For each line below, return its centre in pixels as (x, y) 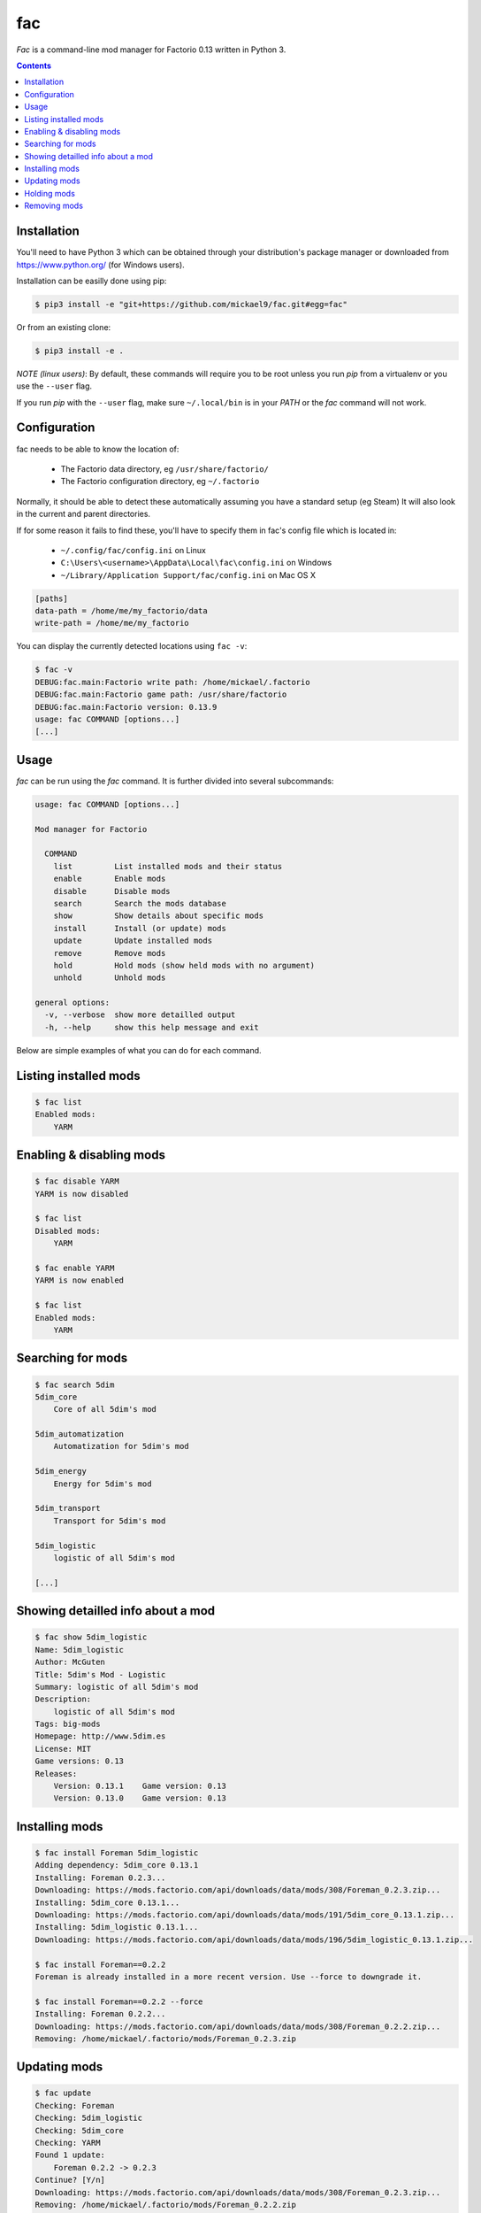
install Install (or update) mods (140, 928)
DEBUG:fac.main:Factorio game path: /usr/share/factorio (161, 694)
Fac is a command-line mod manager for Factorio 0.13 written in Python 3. (151, 50)
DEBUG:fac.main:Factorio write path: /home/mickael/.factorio (172, 682)
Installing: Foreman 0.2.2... (100, 2014)
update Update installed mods (133, 941)
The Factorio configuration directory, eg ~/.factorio (160, 482)
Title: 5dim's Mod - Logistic (100, 1674)
